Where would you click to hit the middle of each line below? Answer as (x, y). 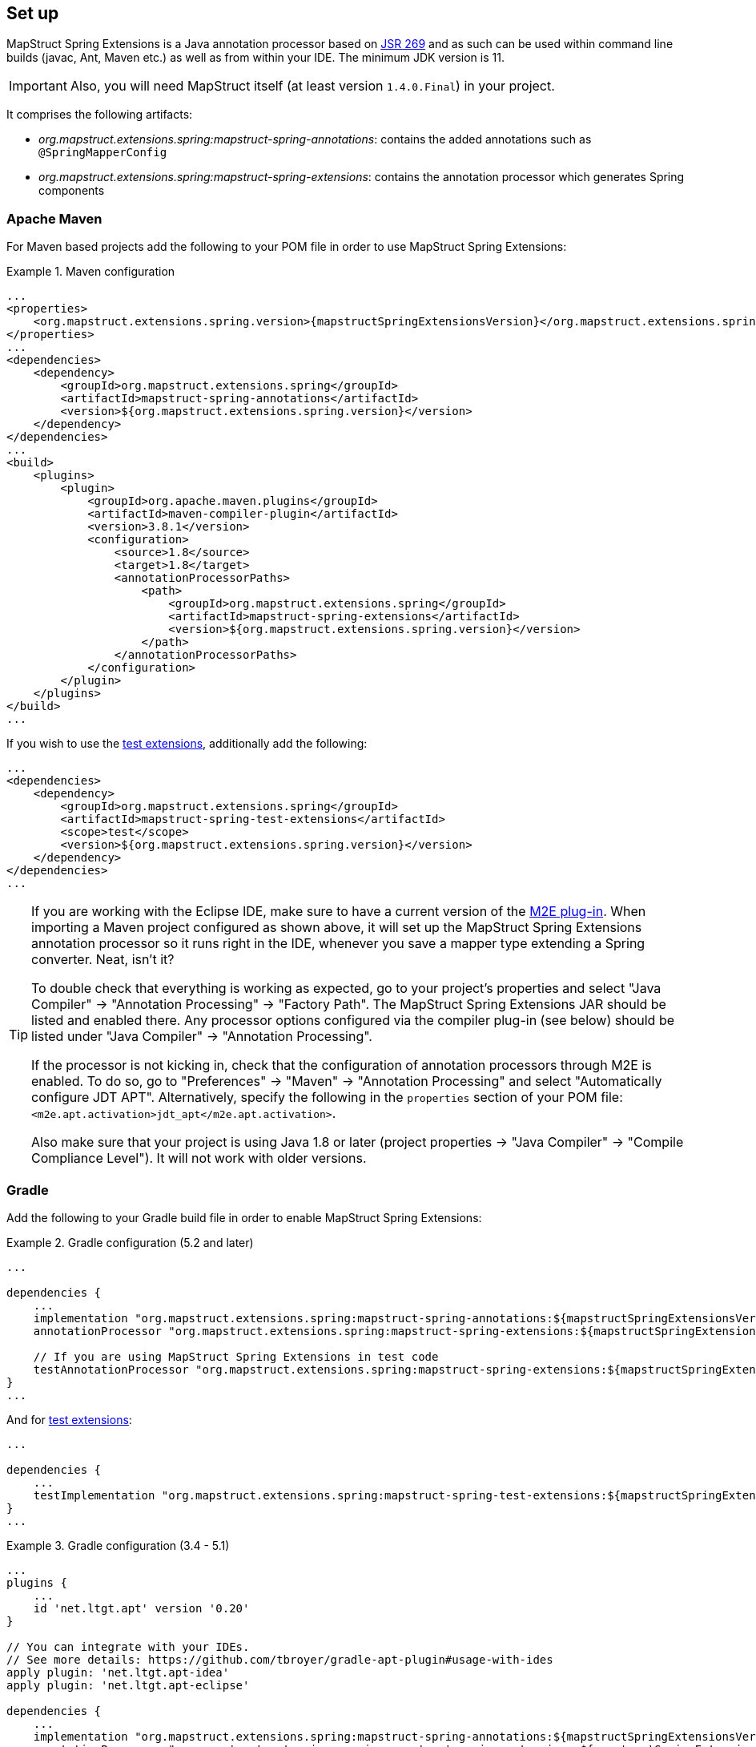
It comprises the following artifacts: (100, 115)
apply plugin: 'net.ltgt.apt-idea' (118, 1672)
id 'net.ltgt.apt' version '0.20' (141, 1608)
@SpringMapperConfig (103, 153)
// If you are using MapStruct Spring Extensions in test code (236, 1356)
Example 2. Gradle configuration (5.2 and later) (130, 1242)
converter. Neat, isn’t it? (103, 960)
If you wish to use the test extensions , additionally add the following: (187, 744)
